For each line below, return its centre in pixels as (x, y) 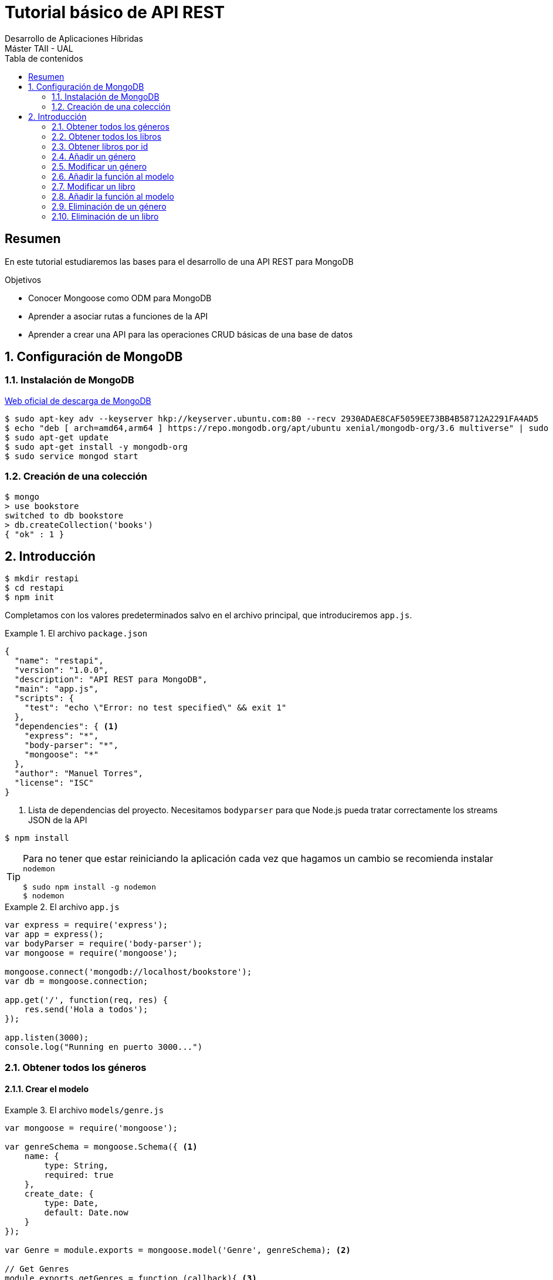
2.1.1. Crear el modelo (47, 1089)
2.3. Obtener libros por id (100, 146)
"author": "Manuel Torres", (79, 774)
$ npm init (30, 597)
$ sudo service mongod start (72, 456)
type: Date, (72, 1203)
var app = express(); (54, 934)
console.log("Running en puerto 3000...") (104, 1047)
